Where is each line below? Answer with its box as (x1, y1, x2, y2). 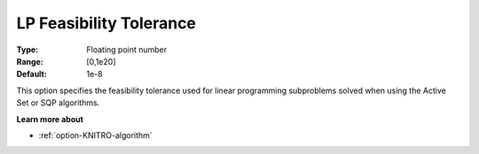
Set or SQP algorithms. (16, 97, 100, 108)
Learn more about (16, 113, 84, 124)
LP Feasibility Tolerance (16, 13, 197, 33)
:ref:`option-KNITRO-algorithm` (38, 129, 153, 141)
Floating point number (86, 44, 168, 55)
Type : (16, 44, 39, 55)
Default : (16, 69, 48, 80)
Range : (16, 56, 43, 66)
